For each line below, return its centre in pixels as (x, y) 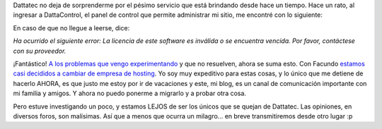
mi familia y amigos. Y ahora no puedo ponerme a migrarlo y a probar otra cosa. (130, 93)
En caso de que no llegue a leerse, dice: (71, 27)
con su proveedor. (40, 51)
